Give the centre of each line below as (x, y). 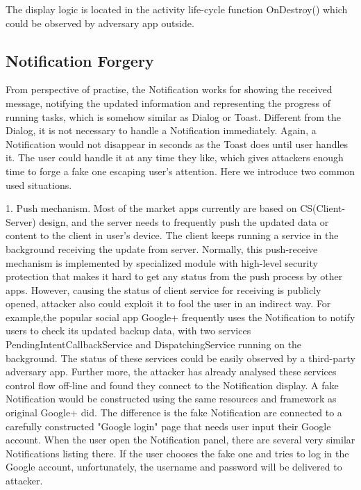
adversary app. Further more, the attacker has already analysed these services (171, 371)
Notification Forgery (80, 60)
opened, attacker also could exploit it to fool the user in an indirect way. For (168, 303)
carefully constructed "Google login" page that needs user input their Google (168, 426)
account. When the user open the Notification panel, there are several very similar (180, 440)
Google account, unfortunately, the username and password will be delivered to (174, 467)
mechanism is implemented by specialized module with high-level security (162, 262)
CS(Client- (323, 208)
